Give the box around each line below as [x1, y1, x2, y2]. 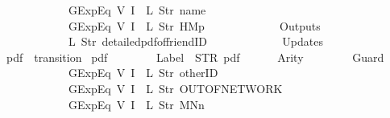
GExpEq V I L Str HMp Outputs [68, 17, 321, 34]
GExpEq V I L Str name [68, 2, 206, 18]
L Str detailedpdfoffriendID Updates [68, 33, 323, 50]
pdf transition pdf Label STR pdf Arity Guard [6, 48, 384, 65]
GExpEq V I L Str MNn [68, 96, 205, 112]
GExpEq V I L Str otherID [68, 64, 218, 81]
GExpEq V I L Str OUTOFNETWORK [68, 79, 283, 96]
